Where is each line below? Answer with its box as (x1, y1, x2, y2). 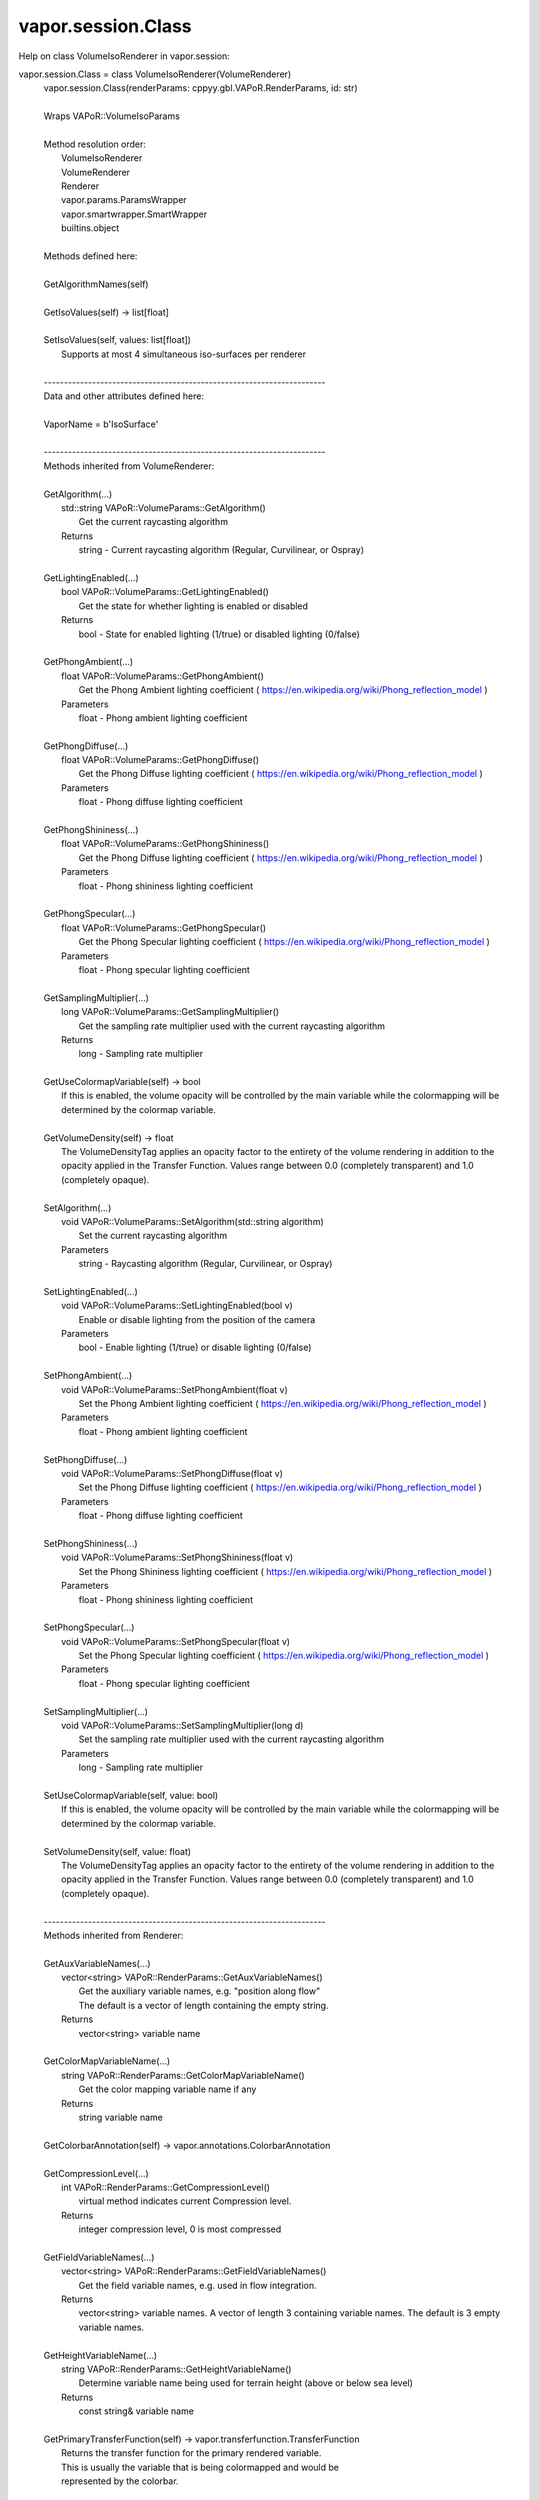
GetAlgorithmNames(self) (43, 278, 149, 290)
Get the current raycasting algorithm (78, 516, 229, 528)
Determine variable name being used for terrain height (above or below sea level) (78, 2377, 414, 2389)
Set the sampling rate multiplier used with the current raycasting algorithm (78, 1733, 385, 1745)
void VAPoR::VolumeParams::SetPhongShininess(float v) (61, 1551, 294, 1564)
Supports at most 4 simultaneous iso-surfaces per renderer (61, 348, 307, 360)
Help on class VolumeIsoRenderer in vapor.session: (18, 50, 230, 62)
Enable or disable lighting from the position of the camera (78, 1313, 316, 1325)
